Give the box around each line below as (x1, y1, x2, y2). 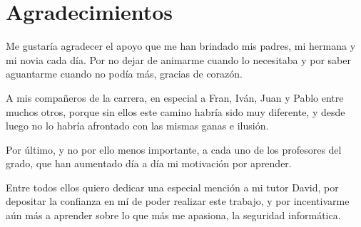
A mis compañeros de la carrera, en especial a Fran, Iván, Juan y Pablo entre (6, 90, 344, 105)
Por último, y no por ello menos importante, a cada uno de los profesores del (6, 142, 342, 157)
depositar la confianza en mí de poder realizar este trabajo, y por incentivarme (6, 194, 350, 208)
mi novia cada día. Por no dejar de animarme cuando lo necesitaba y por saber (6, 52, 351, 67)
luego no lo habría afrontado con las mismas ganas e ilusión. (6, 118, 269, 133)
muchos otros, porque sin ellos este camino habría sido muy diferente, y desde (6, 104, 345, 119)
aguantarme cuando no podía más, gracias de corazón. (6, 66, 243, 81)
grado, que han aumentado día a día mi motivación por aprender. (6, 156, 292, 171)
